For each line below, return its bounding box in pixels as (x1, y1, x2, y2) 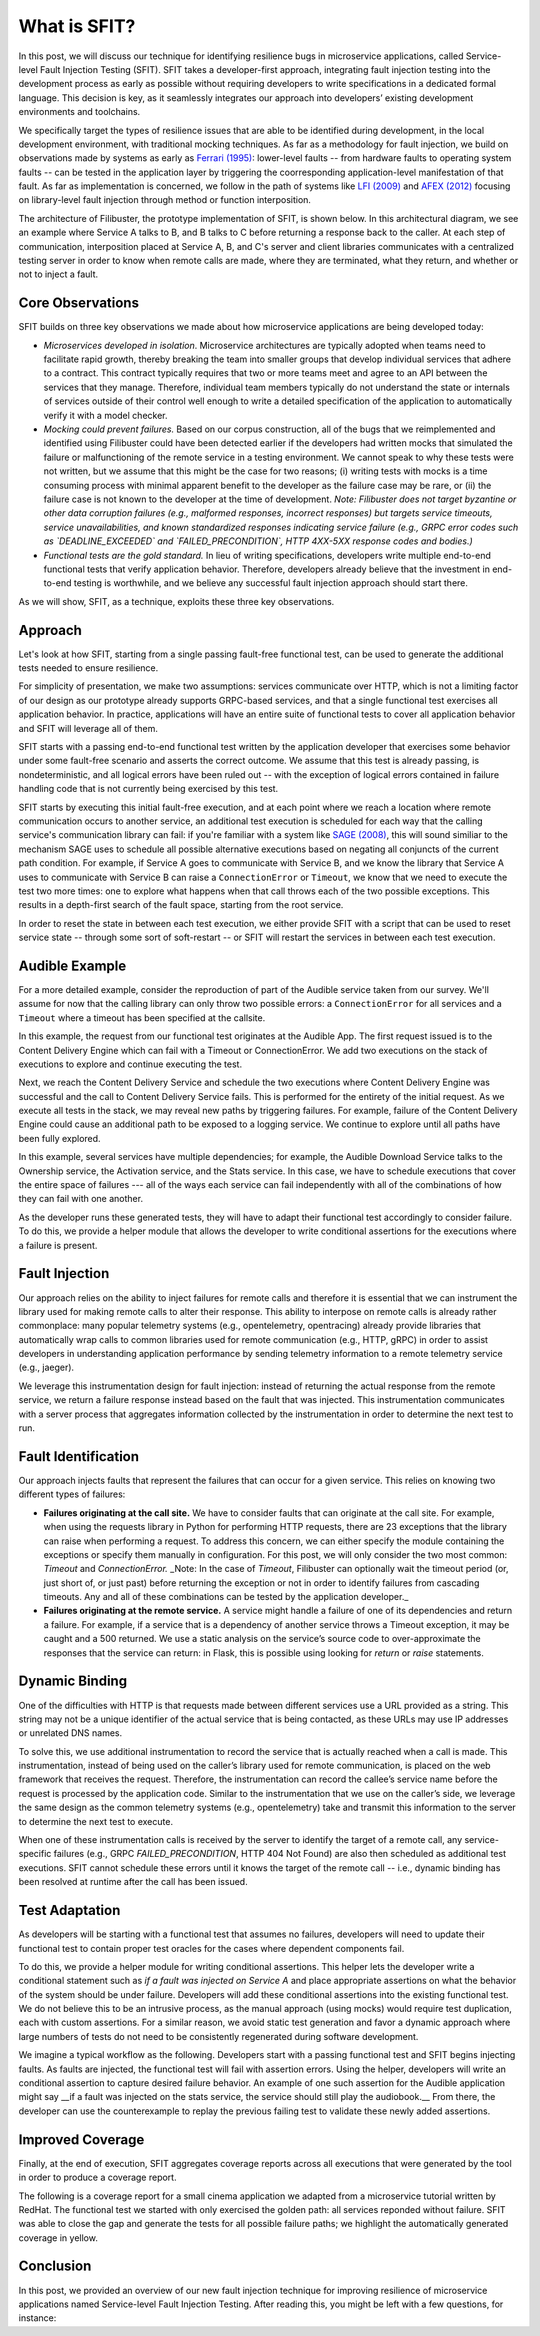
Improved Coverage (18, 2131, 145, 2148)
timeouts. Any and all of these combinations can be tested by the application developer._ (43, 1591, 409, 1603)
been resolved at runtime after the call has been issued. (18, 1876, 249, 1888)
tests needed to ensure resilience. (18, 662, 159, 674)
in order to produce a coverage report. (18, 2171, 177, 2184)
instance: (18, 2312, 57, 2324)
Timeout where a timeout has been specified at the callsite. (18, 1011, 266, 1024)
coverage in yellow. (18, 2231, 99, 2244)
